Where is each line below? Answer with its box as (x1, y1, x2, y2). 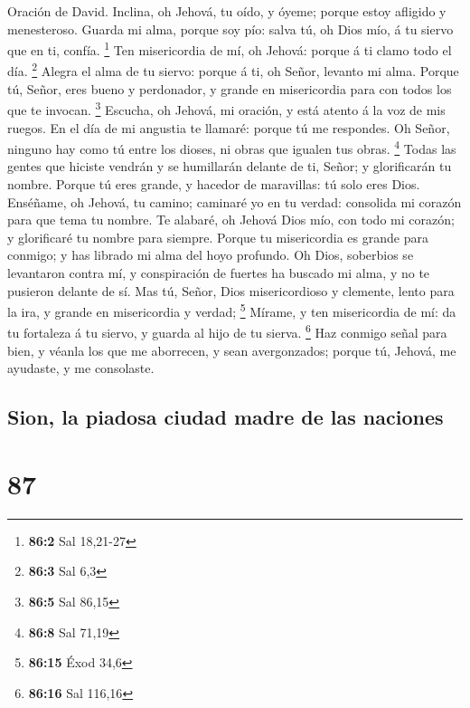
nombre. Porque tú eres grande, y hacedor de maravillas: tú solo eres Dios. (7, 174, 420, 193)
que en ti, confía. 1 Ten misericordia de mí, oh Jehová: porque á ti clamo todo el (7, 38, 452, 59)
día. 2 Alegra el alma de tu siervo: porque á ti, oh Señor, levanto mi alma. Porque (7, 59, 459, 81)
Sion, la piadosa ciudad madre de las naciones (7, 403, 444, 431)
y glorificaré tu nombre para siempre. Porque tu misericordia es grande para (7, 227, 428, 246)
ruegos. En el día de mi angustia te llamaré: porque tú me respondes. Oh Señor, (7, 118, 450, 137)
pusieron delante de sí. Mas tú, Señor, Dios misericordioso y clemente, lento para (7, 281, 455, 300)
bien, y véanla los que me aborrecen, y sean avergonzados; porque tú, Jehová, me (7, 340, 456, 359)
